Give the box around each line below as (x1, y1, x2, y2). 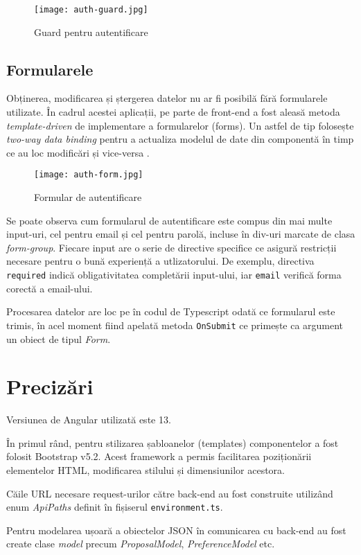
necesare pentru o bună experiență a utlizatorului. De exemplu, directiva (6, 254, 315, 268)
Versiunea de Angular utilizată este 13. (6, 412, 171, 427)
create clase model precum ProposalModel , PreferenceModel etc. (6, 536, 275, 551)
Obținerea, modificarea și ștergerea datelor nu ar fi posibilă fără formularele (6, 91, 328, 105)
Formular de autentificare (34, 190, 142, 204)
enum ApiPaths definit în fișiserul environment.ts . (6, 500, 223, 514)
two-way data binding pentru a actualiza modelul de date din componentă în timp (6, 132, 354, 146)
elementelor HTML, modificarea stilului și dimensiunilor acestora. (6, 463, 285, 477)
